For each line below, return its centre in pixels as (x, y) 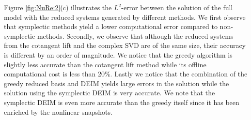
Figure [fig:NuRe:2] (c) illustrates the (58, 7)
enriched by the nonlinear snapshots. (58, 112)
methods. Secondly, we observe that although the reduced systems (135, 36)
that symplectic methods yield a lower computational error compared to (111, 26)
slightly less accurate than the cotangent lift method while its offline (105, 64)
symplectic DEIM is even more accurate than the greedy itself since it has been (122, 102)
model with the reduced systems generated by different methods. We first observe (125, 17)
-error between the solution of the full (177, 7)
